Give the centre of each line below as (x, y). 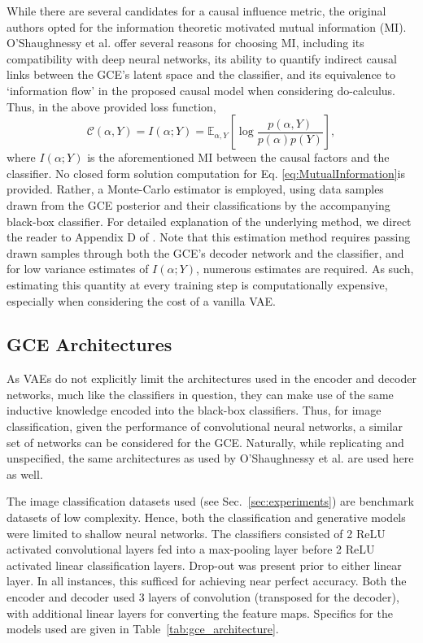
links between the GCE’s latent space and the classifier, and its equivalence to (201, 74)
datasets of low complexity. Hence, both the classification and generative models (206, 517)
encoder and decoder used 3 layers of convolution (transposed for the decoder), (203, 597)
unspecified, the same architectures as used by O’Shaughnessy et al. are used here (210, 458)
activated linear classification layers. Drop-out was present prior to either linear (204, 565)
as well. (25, 474)
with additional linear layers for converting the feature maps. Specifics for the (200, 613)
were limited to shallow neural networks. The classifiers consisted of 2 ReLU (196, 533)
